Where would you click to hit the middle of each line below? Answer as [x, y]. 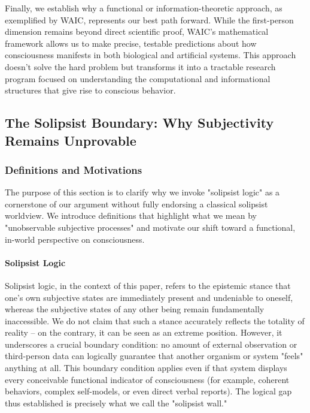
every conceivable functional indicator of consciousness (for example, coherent [147, 379]
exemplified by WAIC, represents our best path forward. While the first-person [149, 19]
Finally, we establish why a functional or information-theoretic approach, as [144, 8]
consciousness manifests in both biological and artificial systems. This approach [151, 55]
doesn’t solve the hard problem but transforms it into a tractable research [140, 66]
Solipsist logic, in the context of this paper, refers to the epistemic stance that [148, 285]
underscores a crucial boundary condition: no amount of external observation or [151, 344]
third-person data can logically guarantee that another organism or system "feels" [154, 356]
